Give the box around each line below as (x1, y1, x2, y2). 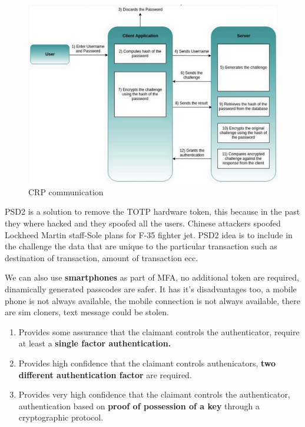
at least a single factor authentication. (18, 337, 171, 349)
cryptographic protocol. (18, 411, 104, 423)
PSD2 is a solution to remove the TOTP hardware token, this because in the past (5, 205, 300, 218)
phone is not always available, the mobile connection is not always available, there (5, 294, 300, 306)
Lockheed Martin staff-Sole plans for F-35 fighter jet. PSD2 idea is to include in (5, 228, 293, 241)
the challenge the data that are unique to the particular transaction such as (5, 240, 277, 252)
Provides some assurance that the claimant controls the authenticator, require (18, 325, 300, 338)
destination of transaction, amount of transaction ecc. (5, 251, 198, 263)
